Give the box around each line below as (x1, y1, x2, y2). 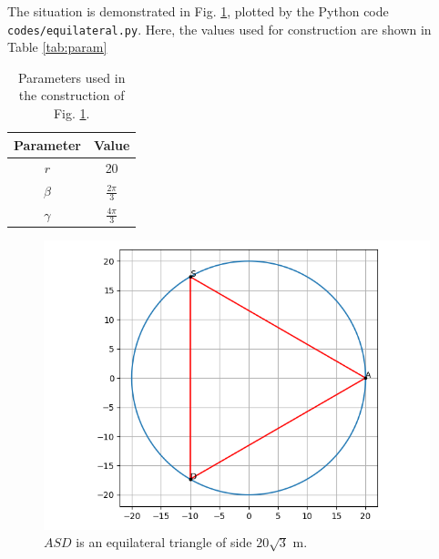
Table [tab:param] (7, 37, 107, 56)
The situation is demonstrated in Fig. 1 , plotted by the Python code (7, 2, 389, 20)
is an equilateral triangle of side (76, 533, 252, 552)
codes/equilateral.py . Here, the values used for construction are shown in (7, 19, 432, 38)
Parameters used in (17, 67, 126, 86)
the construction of (18, 86, 125, 105)
